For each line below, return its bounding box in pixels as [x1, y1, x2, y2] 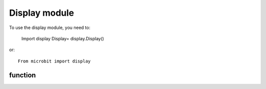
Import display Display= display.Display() [21, 35, 104, 41]
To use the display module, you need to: [9, 25, 91, 30]
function [9, 71, 36, 79]
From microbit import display [18, 58, 91, 64]
